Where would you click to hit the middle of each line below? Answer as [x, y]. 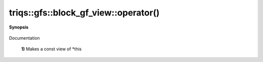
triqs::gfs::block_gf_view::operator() [84, 13]
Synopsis [19, 27]
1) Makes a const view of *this [51, 49]
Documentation [24, 38]
